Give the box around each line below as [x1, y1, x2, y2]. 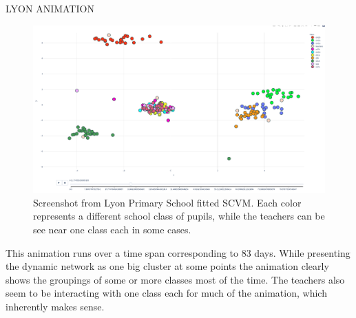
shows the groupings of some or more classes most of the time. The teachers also [6, 272, 345, 286]
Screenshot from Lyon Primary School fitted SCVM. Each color [33, 195, 302, 209]
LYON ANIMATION [6, 1, 94, 15]
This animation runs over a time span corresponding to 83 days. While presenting [6, 245, 350, 259]
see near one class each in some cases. [33, 222, 191, 237]
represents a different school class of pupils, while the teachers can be [33, 209, 325, 223]
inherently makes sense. [6, 299, 105, 314]
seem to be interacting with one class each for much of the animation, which [6, 286, 327, 300]
